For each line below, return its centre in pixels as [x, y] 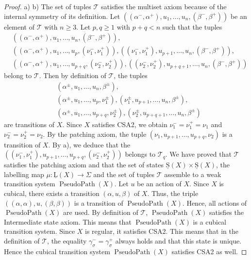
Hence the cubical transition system [57, 251]
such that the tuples [192, 26]
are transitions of [29, 124]
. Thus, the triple [173, 193]
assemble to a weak [193, 174]
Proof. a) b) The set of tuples [48, 6]
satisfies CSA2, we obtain [130, 124]
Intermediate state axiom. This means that [68, 221]
